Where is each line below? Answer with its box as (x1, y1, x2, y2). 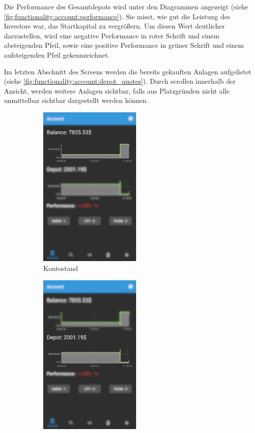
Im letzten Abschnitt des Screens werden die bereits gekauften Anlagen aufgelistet (4, 66, 252, 76)
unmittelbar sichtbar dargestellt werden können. (4, 95, 148, 105)
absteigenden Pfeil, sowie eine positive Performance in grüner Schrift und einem (4, 40, 244, 50)
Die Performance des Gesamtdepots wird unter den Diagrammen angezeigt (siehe (4, 1, 248, 11)
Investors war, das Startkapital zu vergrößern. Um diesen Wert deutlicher (4, 21, 225, 31)
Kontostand (43, 263, 78, 273)
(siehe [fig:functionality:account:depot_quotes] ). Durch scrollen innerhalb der (4, 76, 236, 86)
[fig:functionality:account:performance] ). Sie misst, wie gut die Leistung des (4, 11, 230, 21)
